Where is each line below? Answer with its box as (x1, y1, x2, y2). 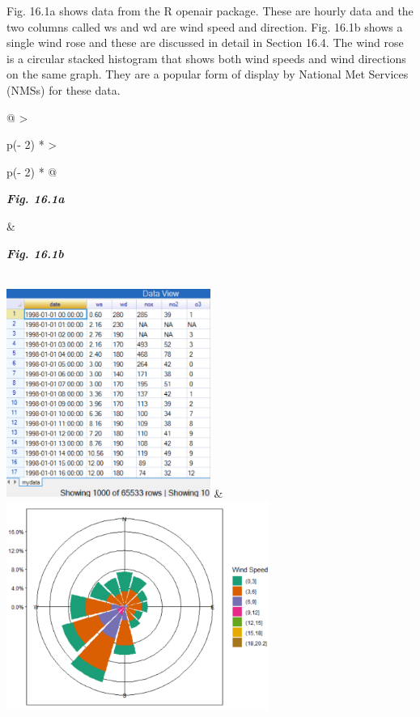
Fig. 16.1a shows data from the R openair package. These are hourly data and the (6, 2, 414, 19)
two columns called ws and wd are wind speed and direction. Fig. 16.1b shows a (6, 18, 403, 35)
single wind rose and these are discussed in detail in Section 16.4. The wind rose (6, 34, 404, 51)
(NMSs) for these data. (6, 81, 121, 98)
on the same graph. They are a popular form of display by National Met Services (6, 66, 409, 83)
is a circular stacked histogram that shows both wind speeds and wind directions (6, 49, 406, 66)
